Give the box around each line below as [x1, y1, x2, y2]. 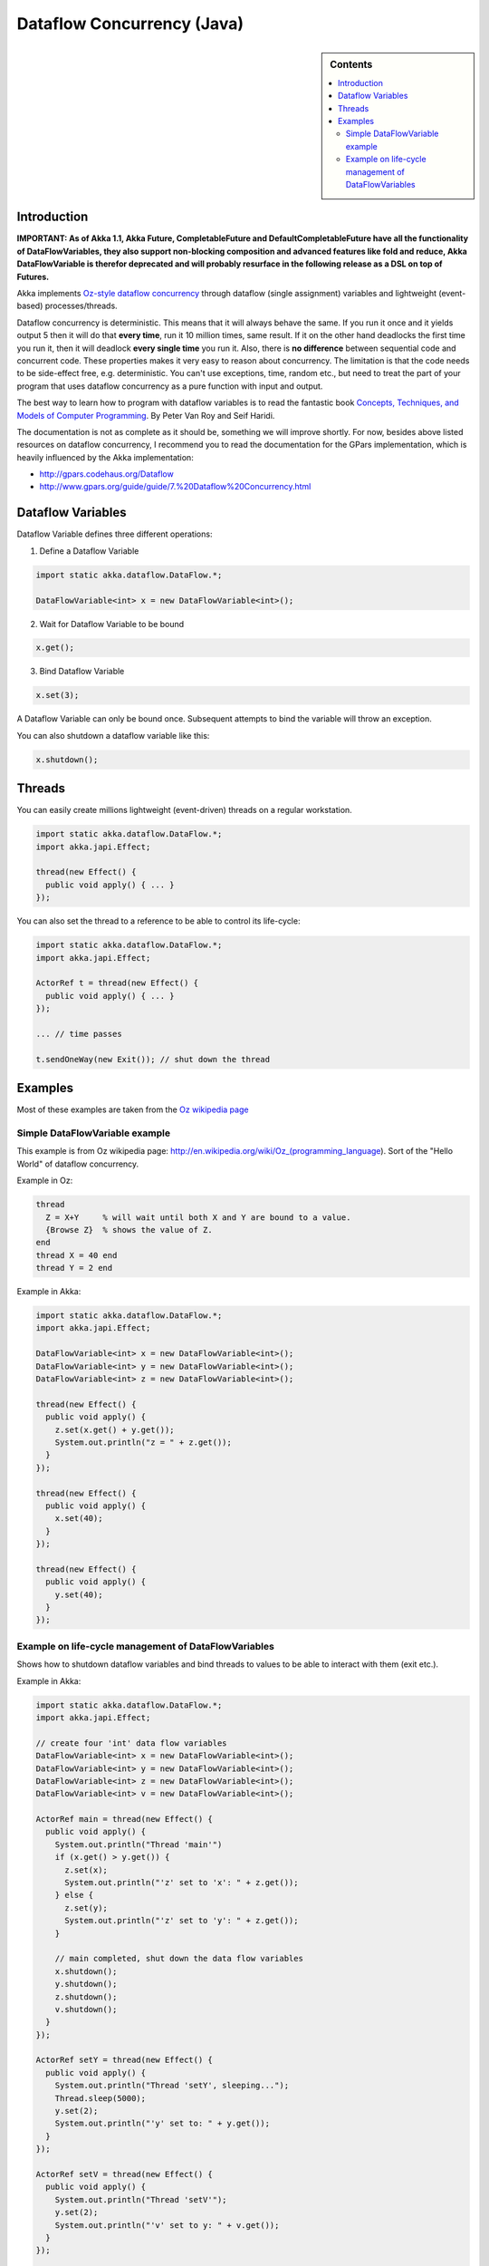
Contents [330, 58, 373, 71]
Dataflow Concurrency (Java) [16, 14, 244, 34]
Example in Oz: [16, 1175, 73, 1186]
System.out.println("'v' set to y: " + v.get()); [54, 2220, 280, 2230]
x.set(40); [54, 1514, 103, 1524]
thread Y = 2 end [35, 1263, 113, 1273]
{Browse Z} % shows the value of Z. [45, 1225, 213, 1235]
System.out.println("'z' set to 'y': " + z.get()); [64, 1915, 299, 1926]
